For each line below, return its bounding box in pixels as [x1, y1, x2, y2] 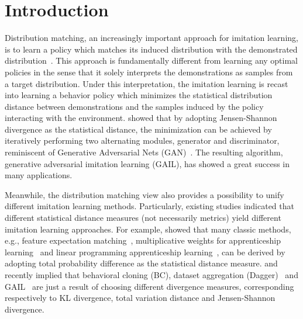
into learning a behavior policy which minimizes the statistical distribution [5, 89, 273, 101]
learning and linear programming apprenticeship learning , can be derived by [5, 245, 285, 258]
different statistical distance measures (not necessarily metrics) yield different [5, 211, 281, 224]
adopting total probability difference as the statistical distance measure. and [5, 257, 278, 269]
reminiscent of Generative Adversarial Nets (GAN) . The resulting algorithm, [5, 146, 283, 158]
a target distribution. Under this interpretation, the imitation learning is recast [5, 77, 288, 89]
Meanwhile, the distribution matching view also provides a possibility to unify [5, 188, 284, 200]
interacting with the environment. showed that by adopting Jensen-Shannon [5, 112, 277, 124]
